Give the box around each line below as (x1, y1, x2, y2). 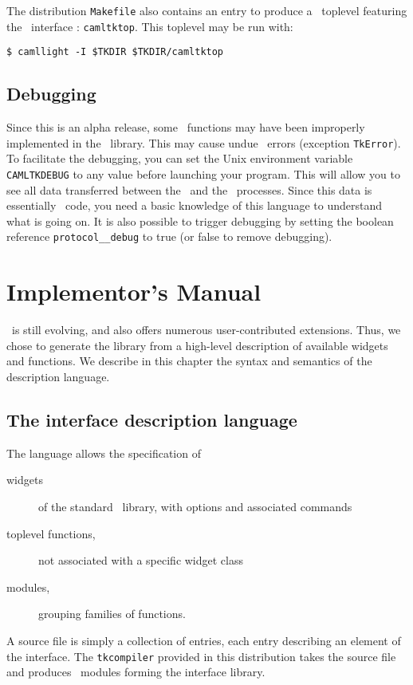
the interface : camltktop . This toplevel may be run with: (6, 18, 293, 34)
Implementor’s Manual (6, 275, 262, 308)
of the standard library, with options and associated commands (38, 498, 352, 514)
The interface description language (6, 407, 297, 431)
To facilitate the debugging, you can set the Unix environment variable (6, 150, 353, 167)
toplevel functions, (6, 525, 96, 541)
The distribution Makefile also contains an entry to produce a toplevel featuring (6, 2, 407, 18)
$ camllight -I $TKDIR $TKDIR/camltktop (6, 46, 224, 58)
